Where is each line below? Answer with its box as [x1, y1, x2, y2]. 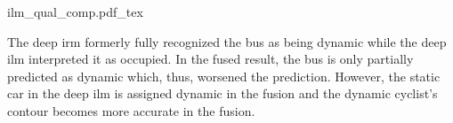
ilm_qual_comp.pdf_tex [7, 3, 143, 20]
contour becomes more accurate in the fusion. [7, 101, 255, 119]
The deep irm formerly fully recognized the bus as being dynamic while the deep [7, 32, 447, 50]
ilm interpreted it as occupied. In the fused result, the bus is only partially [7, 50, 414, 68]
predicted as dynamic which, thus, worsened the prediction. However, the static [7, 66, 441, 85]
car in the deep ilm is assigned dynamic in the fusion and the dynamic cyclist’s [7, 84, 438, 103]
